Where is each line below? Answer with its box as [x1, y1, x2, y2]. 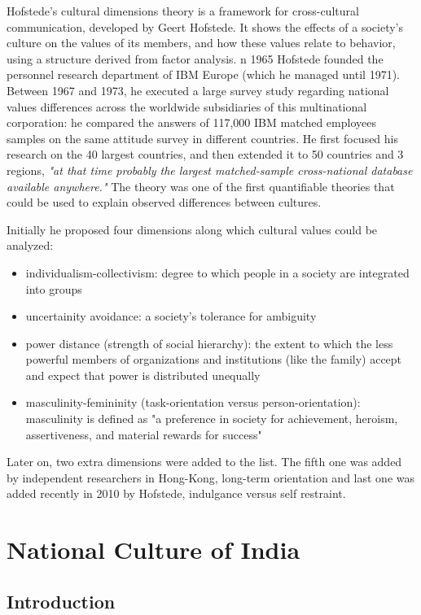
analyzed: [7, 237, 54, 254]
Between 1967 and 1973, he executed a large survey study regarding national [7, 81, 389, 98]
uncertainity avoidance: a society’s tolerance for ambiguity [25, 307, 317, 325]
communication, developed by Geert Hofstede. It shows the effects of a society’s [7, 18, 404, 35]
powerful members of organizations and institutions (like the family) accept [25, 351, 402, 368]
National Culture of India [7, 533, 300, 566]
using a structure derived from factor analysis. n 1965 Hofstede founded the [7, 50, 384, 67]
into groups [25, 280, 82, 297]
